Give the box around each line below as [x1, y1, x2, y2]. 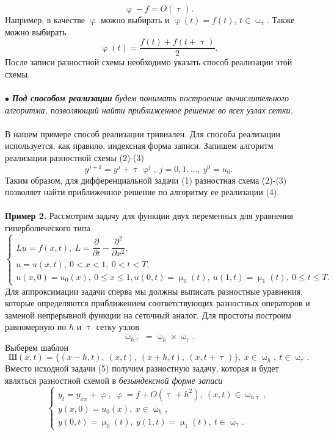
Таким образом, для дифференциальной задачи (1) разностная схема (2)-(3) [5, 173, 287, 186]
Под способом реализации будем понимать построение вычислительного [12, 92, 289, 104]
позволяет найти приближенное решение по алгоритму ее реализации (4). [5, 185, 280, 198]
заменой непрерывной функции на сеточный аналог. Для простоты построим [5, 308, 291, 321]
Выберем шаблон [5, 340, 68, 353]
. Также [266, 13, 295, 26]
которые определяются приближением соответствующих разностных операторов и [5, 297, 310, 309]
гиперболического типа [5, 221, 90, 234]
